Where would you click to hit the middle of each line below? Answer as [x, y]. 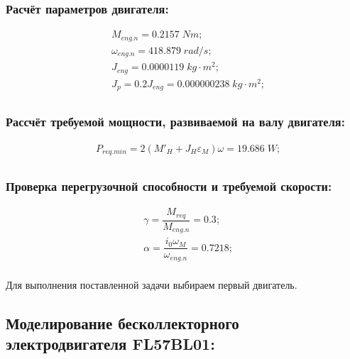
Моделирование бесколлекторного [122, 322]
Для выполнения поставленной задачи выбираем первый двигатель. [152, 284]
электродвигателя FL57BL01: [110, 344]
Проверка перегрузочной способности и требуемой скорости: [169, 186]
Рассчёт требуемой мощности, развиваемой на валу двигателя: [175, 122]
